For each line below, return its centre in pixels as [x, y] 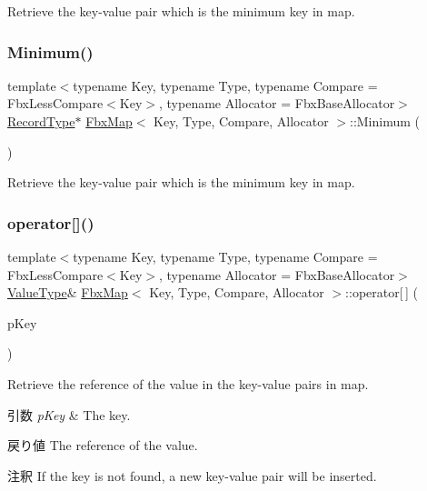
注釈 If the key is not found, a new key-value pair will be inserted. [192, 475]
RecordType [41, 121]
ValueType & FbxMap [68, 292]
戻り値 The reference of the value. [103, 445]
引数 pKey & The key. [69, 414]
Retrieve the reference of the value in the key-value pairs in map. [188, 383]
